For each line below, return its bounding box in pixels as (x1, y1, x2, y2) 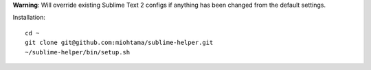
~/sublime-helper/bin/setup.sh (25, 48, 131, 56)
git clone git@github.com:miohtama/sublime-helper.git (25, 39, 214, 47)
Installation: (12, 14, 46, 22)
